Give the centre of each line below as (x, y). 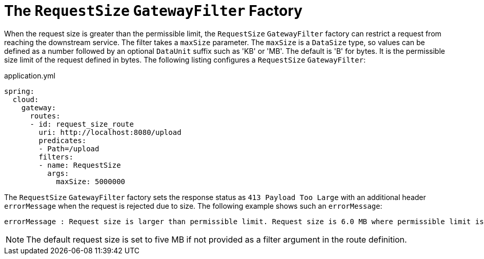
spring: (19, 91)
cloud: (26, 99)
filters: (56, 157)
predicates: (63, 140)
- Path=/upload (69, 148)
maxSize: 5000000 (91, 181)
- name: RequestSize (80, 165)
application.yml (30, 75)
